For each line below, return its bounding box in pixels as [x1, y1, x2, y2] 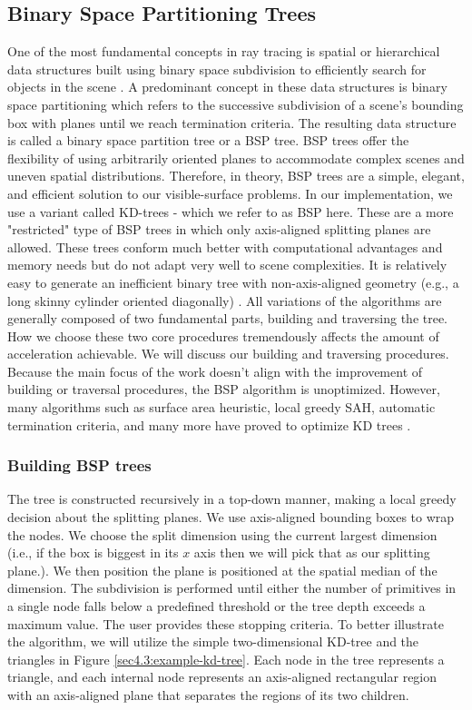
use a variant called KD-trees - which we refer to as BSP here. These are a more [7, 202, 454, 221]
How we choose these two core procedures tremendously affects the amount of [7, 326, 439, 345]
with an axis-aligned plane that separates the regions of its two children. [7, 685, 409, 705]
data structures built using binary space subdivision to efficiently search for [7, 59, 427, 78]
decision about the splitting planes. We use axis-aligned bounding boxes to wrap [7, 508, 455, 527]
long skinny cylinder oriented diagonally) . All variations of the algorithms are [7, 291, 442, 310]
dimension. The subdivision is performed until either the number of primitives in [7, 578, 457, 597]
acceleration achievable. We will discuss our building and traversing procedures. [7, 344, 449, 363]
